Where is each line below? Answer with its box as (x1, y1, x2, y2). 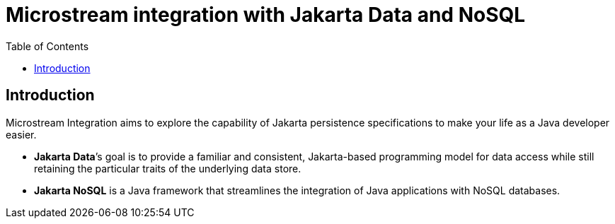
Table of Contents (6, 40, 89, 52)
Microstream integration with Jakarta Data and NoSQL (6, 3, 526, 27)
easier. (6, 128, 37, 141)
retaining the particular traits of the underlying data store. (34, 162, 301, 175)
